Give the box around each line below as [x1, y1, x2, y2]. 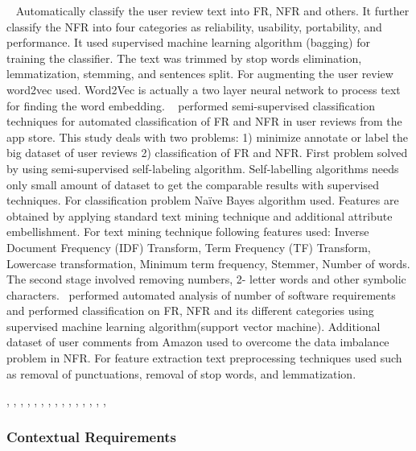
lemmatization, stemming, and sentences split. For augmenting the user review [6, 65, 393, 82]
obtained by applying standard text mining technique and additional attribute [6, 207, 393, 224]
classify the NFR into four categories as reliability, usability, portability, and [6, 18, 382, 35]
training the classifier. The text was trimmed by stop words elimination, [6, 49, 362, 66]
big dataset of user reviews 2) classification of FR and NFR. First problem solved [6, 144, 408, 161]
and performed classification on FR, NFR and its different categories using [6, 302, 374, 319]
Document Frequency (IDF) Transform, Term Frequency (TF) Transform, [6, 238, 371, 255]
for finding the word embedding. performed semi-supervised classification [6, 97, 375, 114]
